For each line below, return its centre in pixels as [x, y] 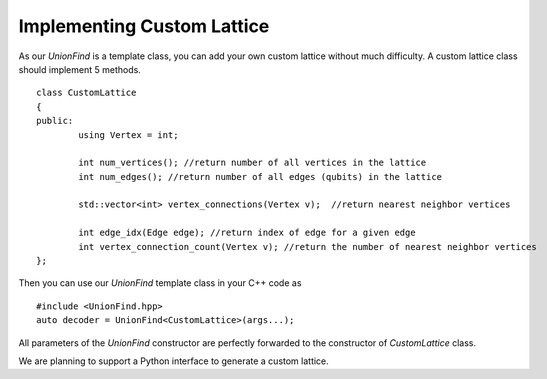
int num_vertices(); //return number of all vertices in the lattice [252, 163]
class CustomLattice [86, 93]
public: [55, 121]
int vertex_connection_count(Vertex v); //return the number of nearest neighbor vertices [307, 246]
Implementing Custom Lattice [144, 26]
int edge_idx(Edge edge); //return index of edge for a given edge [247, 233]
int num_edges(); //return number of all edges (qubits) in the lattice [260, 176]
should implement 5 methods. [80, 69]
